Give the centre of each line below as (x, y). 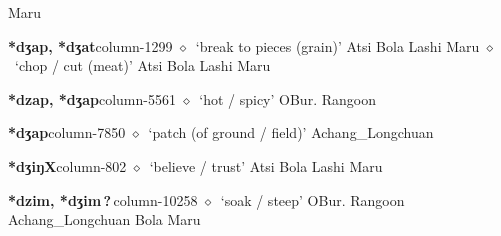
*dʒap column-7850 (67, 132)
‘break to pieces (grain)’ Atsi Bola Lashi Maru (337, 45)
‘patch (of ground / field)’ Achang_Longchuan (291, 132)
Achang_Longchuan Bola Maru (104, 219)
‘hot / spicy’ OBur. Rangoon (287, 98)
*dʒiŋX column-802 (67, 165)
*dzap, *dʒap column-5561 (92, 98)
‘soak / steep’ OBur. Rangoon (312, 199)
